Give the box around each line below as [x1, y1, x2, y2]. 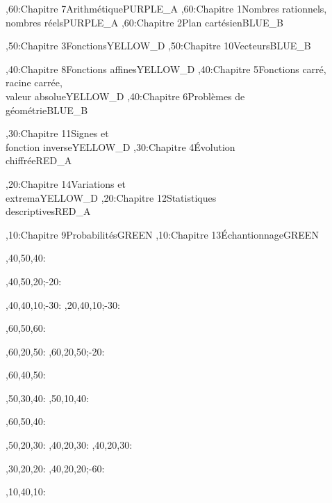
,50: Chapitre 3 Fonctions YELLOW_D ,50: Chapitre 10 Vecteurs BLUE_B [6, 38, 311, 53]
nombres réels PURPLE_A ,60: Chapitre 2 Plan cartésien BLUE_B [6, 15, 283, 29]
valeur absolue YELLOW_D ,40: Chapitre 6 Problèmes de [6, 88, 245, 103]
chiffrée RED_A [6, 153, 72, 168]
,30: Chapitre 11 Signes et [6, 126, 109, 141]
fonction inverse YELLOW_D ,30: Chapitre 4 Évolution [6, 139, 235, 154]
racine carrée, [6, 75, 63, 90]
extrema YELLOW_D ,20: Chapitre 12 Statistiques [6, 190, 217, 205]
